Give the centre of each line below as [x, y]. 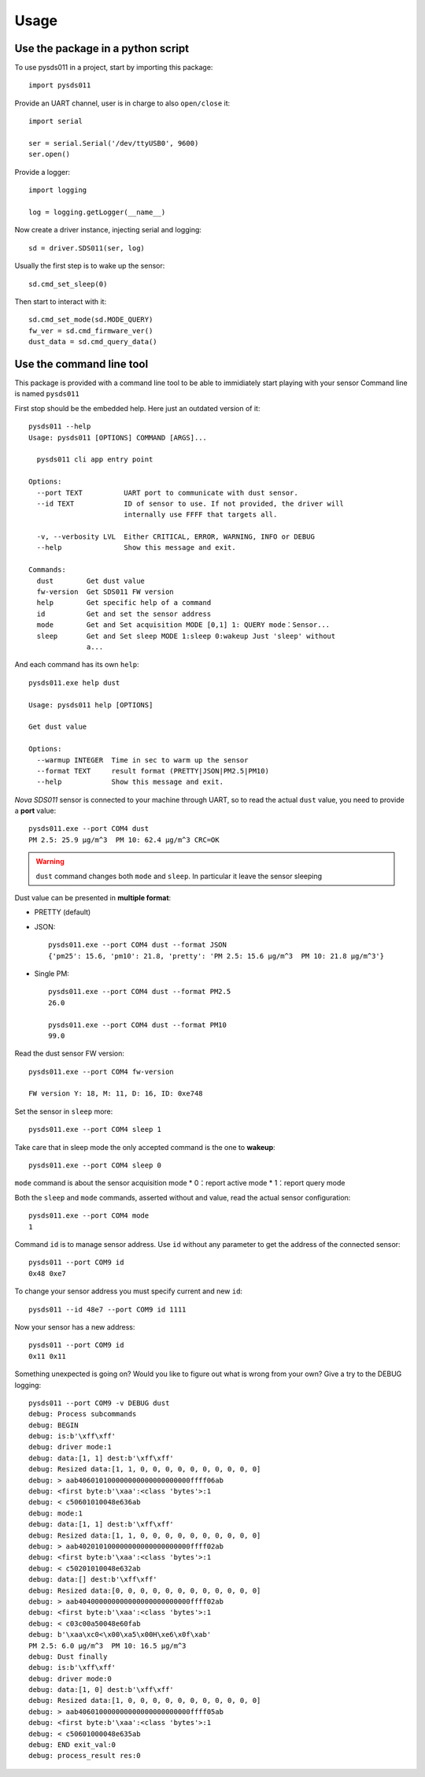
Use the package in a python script [102, 48]
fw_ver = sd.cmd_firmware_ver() [91, 330]
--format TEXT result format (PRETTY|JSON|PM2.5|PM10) [153, 771]
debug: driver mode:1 [70, 1447]
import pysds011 [60, 85]
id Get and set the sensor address [124, 614]
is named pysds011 [47, 394]
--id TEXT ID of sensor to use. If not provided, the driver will [190, 503]
